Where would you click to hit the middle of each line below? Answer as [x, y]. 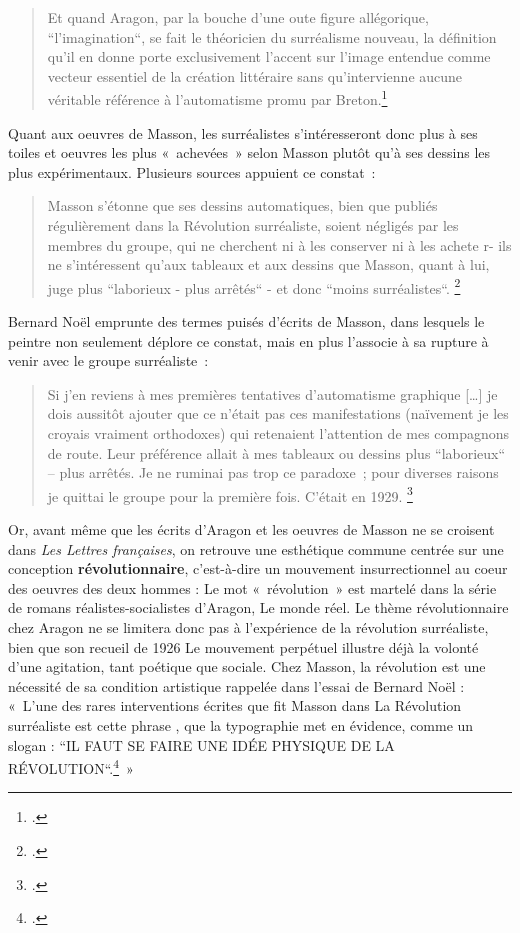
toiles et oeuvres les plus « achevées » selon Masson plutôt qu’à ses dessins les [249, 152]
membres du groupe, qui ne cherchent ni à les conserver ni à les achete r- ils [279, 244]
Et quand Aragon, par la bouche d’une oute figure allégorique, [238, 17]
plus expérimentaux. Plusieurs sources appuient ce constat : [192, 171]
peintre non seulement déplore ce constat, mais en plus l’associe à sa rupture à [248, 340]
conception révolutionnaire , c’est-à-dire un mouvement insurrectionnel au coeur [258, 568]
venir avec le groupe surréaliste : [108, 360]
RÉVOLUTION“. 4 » [71, 766]
